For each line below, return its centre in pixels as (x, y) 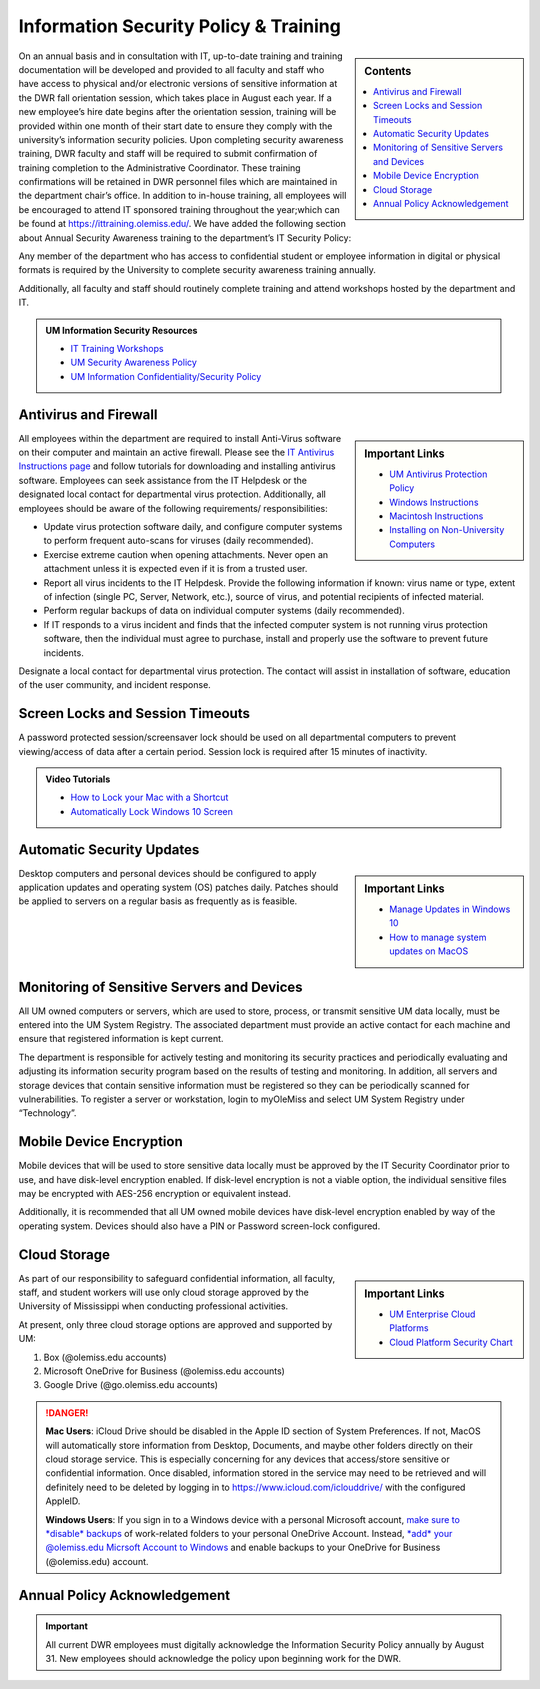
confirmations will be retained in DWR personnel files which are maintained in (178, 182)
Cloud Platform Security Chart (451, 1342)
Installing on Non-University (447, 530)
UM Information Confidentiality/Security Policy (166, 376)
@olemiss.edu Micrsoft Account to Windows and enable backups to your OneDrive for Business (243, 1547)
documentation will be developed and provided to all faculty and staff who (171, 69)
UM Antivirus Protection (438, 474)
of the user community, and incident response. (115, 685)
